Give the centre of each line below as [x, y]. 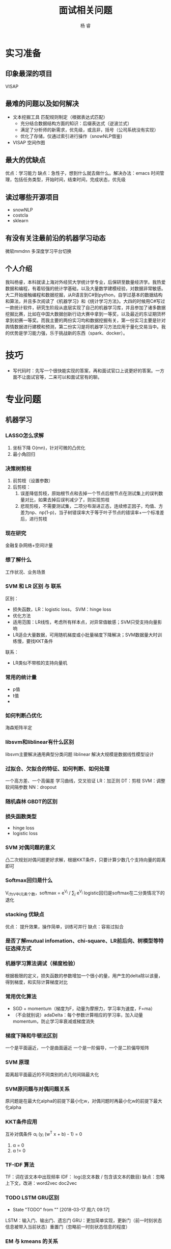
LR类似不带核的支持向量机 [40, 663]
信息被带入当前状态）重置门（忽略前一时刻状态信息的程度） [68, 1227]
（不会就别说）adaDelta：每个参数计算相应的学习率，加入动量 [78, 1015]
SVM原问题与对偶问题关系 [37, 1089]
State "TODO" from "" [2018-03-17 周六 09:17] [61, 1210]
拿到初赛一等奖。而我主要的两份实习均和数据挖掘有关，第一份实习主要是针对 [85, 320]
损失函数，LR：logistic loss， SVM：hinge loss [62, 609]
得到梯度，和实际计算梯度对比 [36, 982]
